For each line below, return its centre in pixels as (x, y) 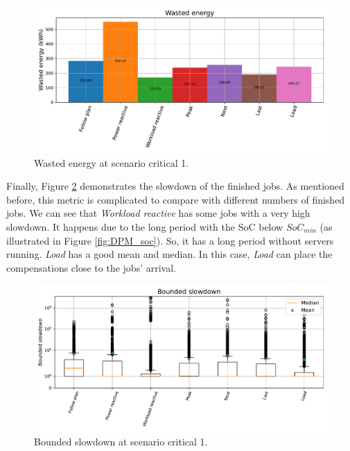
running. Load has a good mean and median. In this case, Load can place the (169, 254)
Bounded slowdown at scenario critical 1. (121, 441)
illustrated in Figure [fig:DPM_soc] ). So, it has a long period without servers (170, 240)
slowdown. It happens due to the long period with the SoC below (145, 226)
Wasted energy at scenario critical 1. (112, 162)
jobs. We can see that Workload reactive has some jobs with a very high (158, 213)
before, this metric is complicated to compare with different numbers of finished (176, 199)
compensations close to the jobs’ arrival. (91, 267)
